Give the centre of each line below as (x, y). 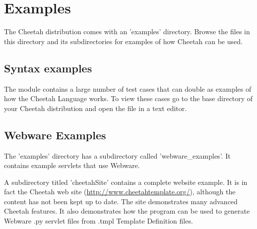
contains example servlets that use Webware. (72, 165)
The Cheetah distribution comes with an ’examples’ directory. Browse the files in (127, 31)
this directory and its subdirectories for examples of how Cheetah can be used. (123, 41)
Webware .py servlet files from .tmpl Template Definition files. (98, 221)
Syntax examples (48, 68)
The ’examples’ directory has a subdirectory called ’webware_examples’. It (117, 155)
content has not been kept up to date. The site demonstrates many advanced (121, 201)
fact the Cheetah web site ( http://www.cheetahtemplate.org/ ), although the (120, 192)
